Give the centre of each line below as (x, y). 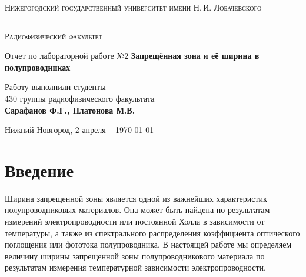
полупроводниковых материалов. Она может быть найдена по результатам (137, 210)
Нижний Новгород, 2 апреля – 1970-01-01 (79, 130)
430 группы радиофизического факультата (80, 98)
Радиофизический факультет (54, 36)
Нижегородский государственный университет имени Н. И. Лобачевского (133, 7)
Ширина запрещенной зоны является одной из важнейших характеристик (136, 198)
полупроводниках (38, 67)
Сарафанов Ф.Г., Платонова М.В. (70, 110)
